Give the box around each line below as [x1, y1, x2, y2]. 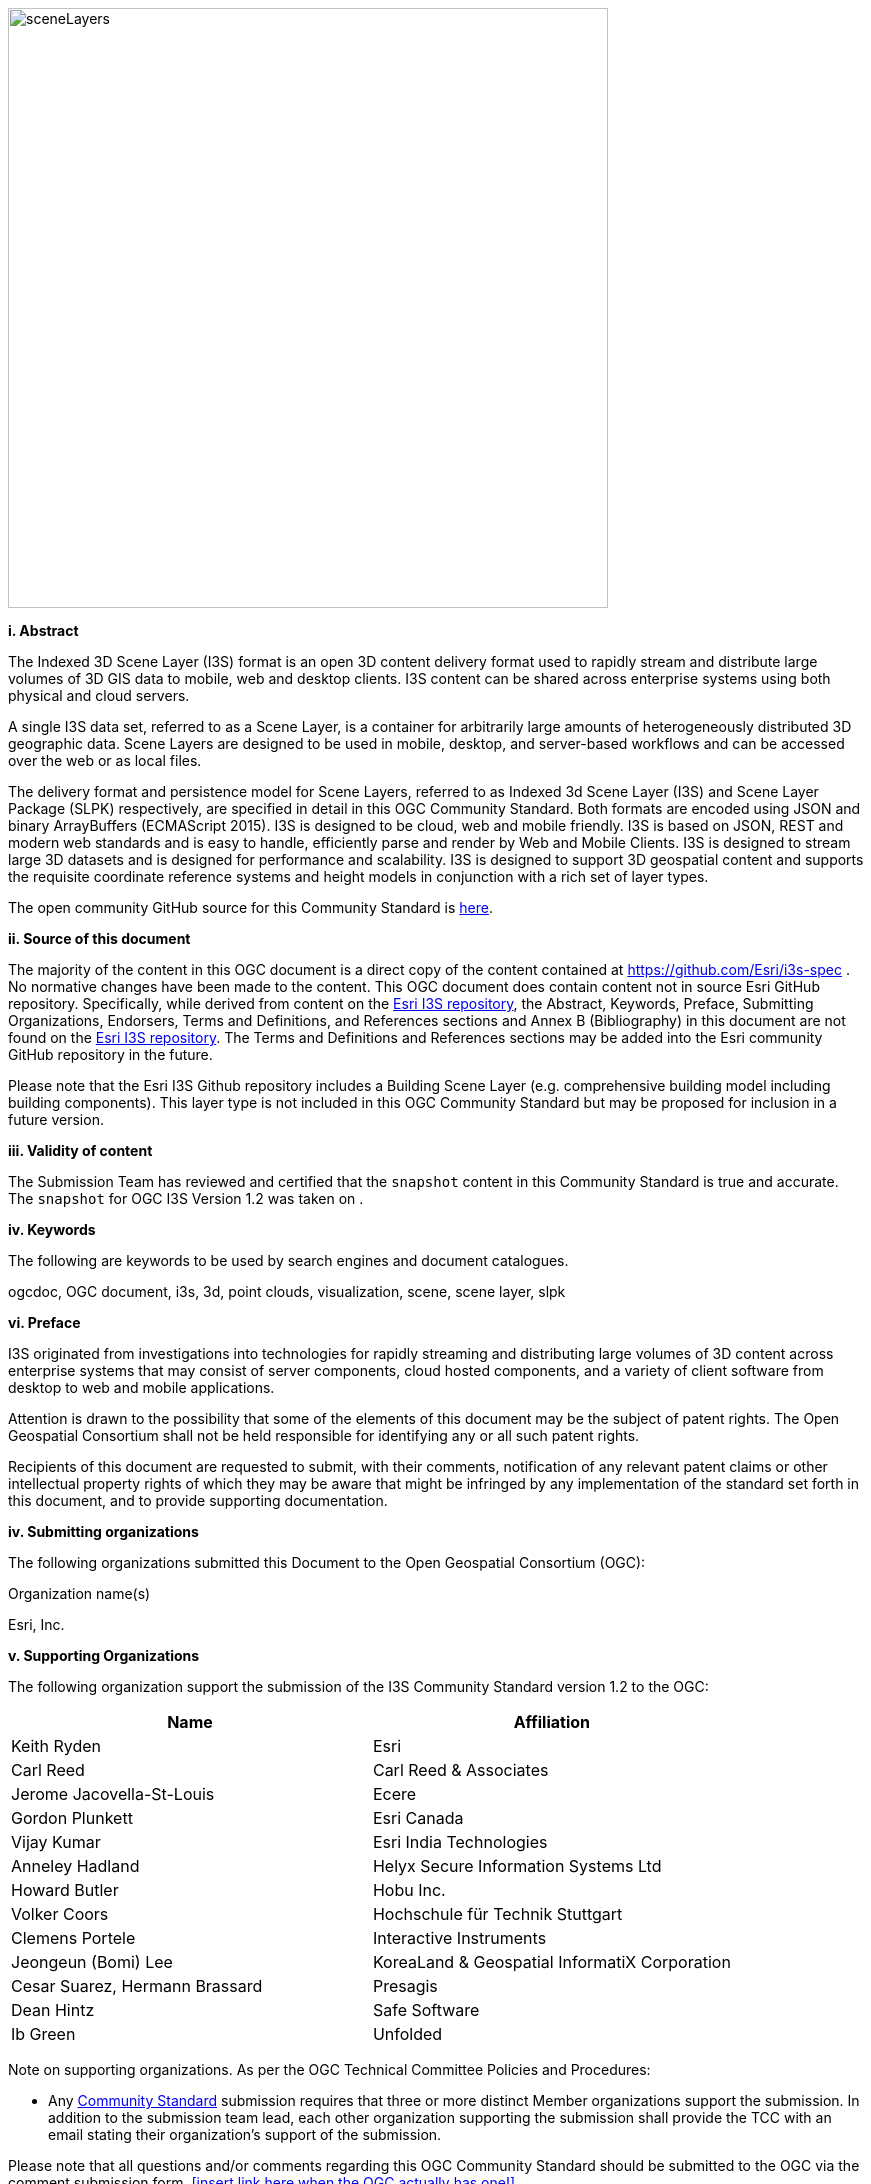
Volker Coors [11, 1904, 109, 1924]
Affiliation [513, 1712, 591, 1732]
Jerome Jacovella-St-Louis [11, 1784, 215, 1804]
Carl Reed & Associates [372, 1760, 549, 1780]
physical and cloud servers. [8, 687, 190, 704]
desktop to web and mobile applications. [8, 1379, 275, 1396]
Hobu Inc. [372, 1880, 446, 1900]
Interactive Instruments [372, 1928, 547, 1948]
